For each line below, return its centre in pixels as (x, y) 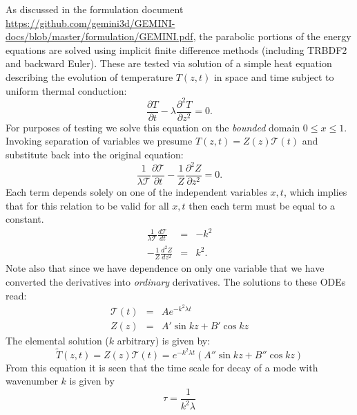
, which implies (315, 192)
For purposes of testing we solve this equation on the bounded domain (153, 127)
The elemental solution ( (57, 340)
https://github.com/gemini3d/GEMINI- (90, 22)
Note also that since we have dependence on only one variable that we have (165, 268)
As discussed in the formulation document (95, 9)
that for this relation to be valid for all (87, 205)
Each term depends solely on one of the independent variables (136, 192)
